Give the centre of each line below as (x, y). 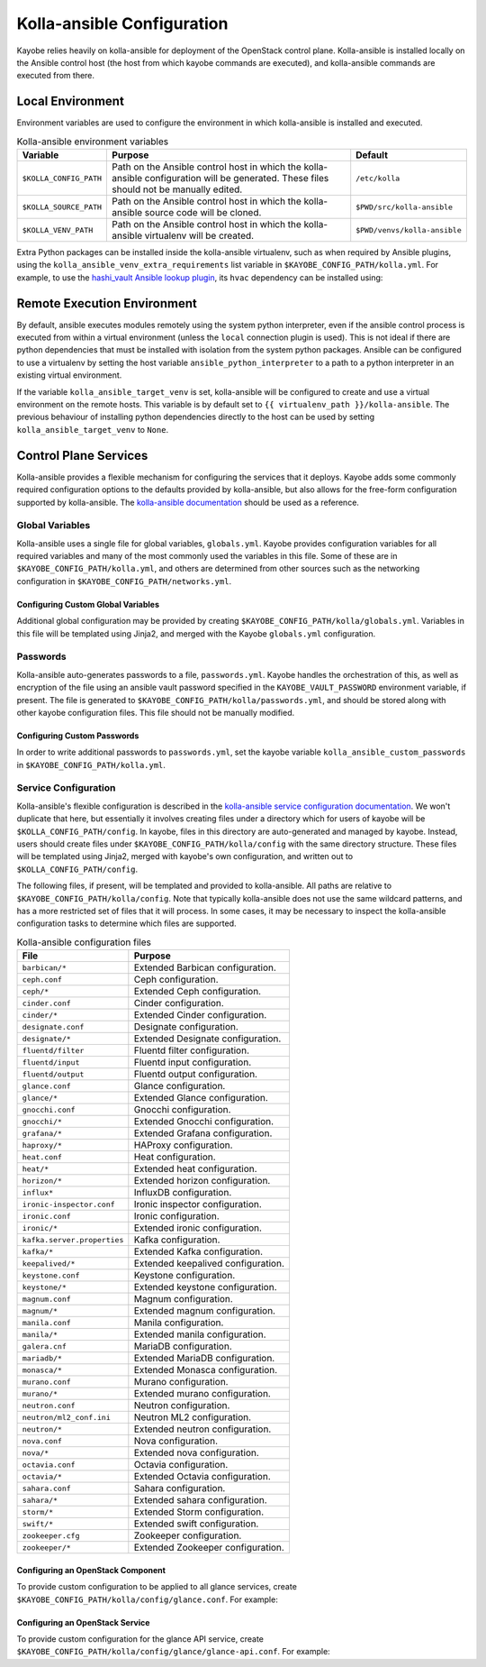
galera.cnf (45, 1346)
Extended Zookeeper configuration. (209, 1548)
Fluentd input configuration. (193, 1062)
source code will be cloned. (203, 212)
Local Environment (71, 101)
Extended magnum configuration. (205, 1311)
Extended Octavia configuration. (202, 1477)
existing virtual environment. (69, 375)
